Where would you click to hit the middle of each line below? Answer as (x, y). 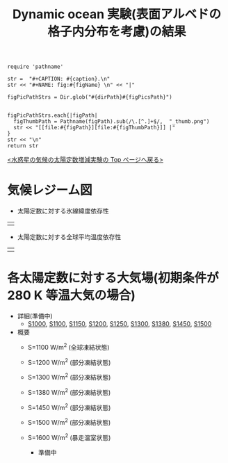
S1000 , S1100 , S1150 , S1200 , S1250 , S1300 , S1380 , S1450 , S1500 (120, 324)
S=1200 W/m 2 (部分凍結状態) (69, 362)
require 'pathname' (35, 67)
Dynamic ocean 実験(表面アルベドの (117, 14)
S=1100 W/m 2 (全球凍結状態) (68, 347)
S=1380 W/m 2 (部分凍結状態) (69, 392)
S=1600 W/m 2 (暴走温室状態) (69, 437)
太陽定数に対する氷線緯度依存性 (63, 211)
